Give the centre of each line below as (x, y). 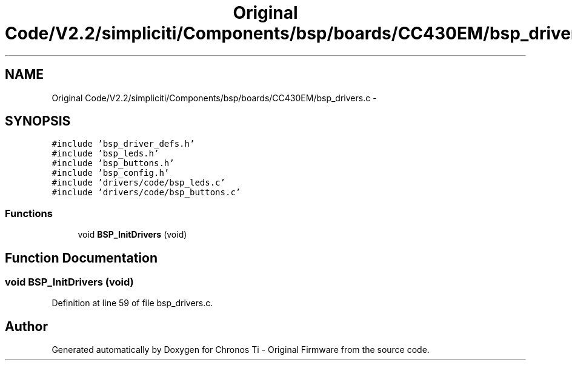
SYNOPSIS (38, 121)
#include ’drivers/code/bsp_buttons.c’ (146, 193)
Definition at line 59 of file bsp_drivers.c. (132, 303)
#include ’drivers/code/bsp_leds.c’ (138, 183)
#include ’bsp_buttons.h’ (113, 163)
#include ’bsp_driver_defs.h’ (123, 144)
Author (26, 326)
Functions (29, 213)
